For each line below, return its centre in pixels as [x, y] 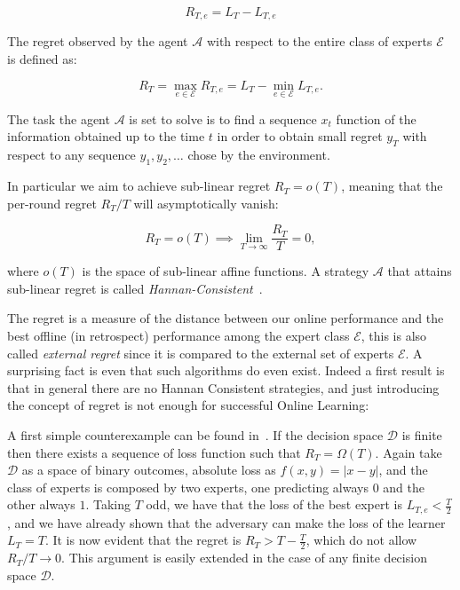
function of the [376, 118]
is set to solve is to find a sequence [223, 118]
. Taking [108, 504]
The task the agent [59, 118]
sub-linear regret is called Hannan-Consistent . [135, 288]
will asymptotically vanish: [206, 203]
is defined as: [42, 59]
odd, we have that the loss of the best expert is [274, 504]
